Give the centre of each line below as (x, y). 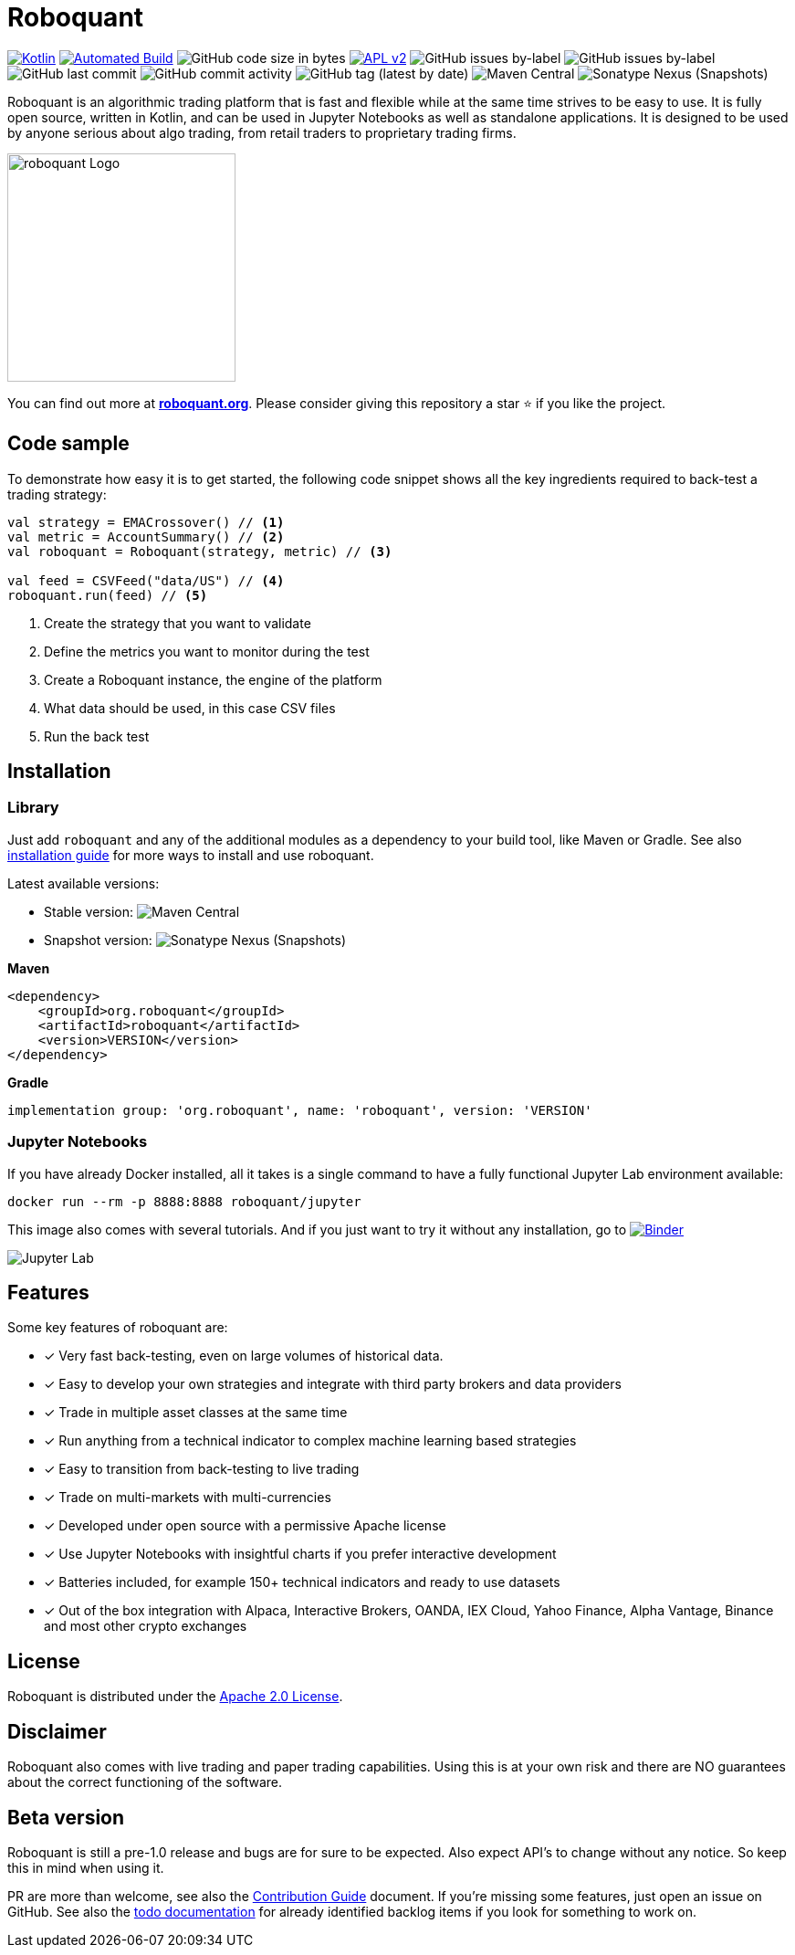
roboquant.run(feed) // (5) (108, 595)
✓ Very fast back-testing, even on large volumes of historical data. (244, 1356)
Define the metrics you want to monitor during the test (207, 651)
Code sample (68, 444)
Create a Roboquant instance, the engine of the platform (213, 679)
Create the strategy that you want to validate (178, 623)
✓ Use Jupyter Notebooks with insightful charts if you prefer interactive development (300, 1554)
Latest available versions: (84, 883)
